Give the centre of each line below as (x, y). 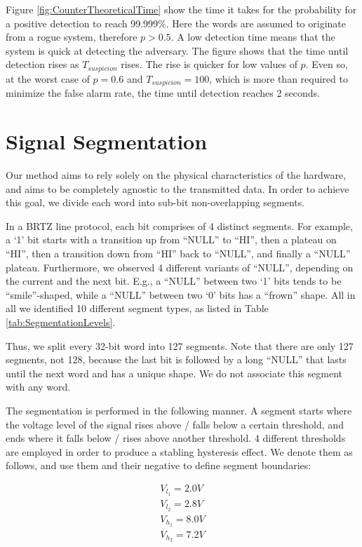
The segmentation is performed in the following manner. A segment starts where (179, 410)
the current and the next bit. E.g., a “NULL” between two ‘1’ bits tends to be (174, 281)
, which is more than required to (279, 78)
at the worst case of (48, 78)
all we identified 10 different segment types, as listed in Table (137, 308)
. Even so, (327, 64)
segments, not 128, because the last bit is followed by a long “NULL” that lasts (176, 359)
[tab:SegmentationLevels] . (61, 322)
